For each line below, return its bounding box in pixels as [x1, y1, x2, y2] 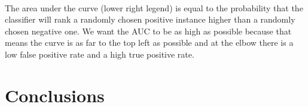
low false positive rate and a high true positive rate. [5, 48, 194, 60]
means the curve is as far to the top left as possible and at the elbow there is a [5, 36, 294, 49]
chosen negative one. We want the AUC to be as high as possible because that [5, 24, 292, 37]
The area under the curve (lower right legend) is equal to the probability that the [5, 1, 303, 14]
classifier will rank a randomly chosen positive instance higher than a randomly [5, 13, 295, 26]
